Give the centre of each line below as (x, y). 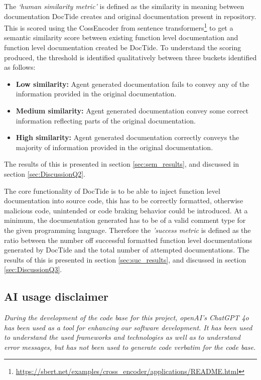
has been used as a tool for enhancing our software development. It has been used (128, 327)
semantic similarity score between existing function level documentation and (121, 37)
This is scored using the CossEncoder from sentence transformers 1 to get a (119, 27)
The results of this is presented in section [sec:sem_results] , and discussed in (122, 164)
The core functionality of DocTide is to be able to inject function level (112, 191)
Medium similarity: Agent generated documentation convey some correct (132, 110)
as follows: (20, 67)
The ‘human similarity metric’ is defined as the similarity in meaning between (124, 6)
